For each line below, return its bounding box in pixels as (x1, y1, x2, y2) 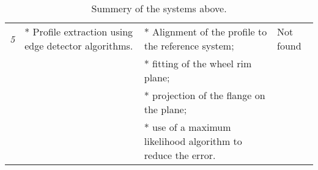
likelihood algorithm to (144, 134, 242, 148)
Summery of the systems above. (91, 1, 227, 15)
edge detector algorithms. (24, 39, 133, 53)
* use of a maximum (144, 120, 231, 134)
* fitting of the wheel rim (144, 56, 252, 70)
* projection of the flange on (144, 88, 265, 102)
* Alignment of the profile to (144, 24, 267, 39)
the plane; (144, 102, 187, 116)
